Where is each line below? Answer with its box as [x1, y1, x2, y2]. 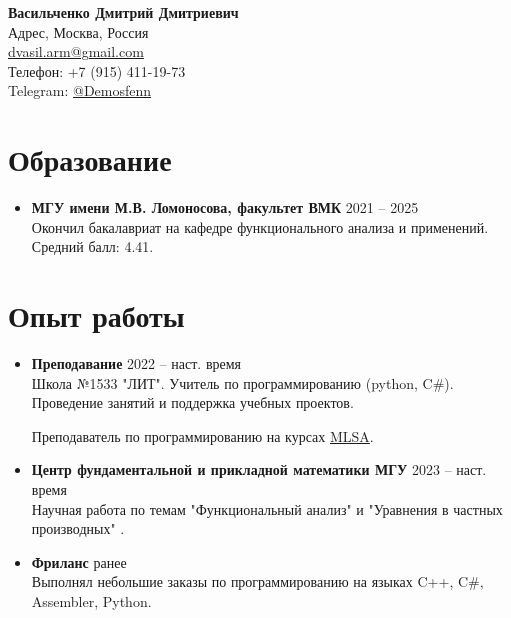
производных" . [31, 518, 125, 539]
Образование [8, 139, 172, 180]
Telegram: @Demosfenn [8, 80, 152, 101]
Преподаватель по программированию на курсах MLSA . [31, 425, 374, 446]
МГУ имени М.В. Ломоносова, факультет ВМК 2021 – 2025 [31, 197, 419, 218]
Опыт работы [8, 295, 185, 336]
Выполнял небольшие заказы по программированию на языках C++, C [31, 571, 469, 592]
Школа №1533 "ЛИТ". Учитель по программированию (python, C [31, 372, 433, 393]
